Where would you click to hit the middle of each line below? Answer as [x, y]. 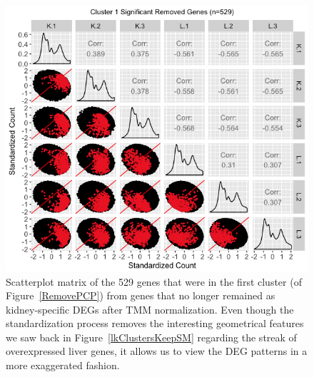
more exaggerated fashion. [63, 365]
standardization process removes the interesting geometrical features [155, 323]
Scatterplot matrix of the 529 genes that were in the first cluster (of [154, 281]
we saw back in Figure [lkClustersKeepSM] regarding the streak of [151, 337]
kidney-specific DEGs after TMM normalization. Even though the [150, 309]
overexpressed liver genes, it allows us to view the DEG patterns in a [157, 351]
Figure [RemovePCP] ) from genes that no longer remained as [141, 295]
